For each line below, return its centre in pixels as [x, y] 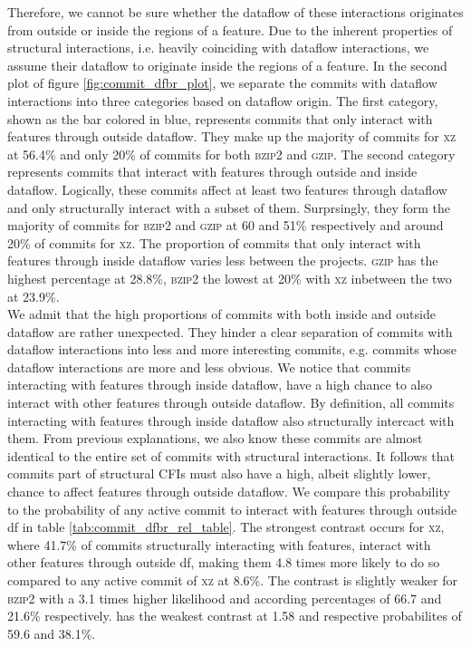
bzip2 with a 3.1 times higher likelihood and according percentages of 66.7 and [225, 598]
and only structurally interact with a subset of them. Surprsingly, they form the [229, 207]
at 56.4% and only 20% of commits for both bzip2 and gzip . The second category [231, 154]
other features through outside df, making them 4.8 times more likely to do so [224, 562]
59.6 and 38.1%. [52, 633]
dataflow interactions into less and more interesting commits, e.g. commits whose [232, 349]
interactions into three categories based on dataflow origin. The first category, [223, 100]
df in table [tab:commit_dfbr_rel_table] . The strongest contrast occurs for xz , [226, 527]
